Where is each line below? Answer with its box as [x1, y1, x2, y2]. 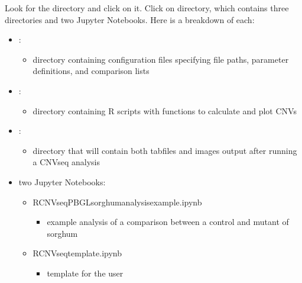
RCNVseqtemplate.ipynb [33, 247, 122, 259]
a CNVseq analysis [33, 156, 100, 168]
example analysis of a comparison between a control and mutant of [47, 216, 289, 228]
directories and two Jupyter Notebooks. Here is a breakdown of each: [5, 13, 255, 25]
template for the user [47, 266, 124, 279]
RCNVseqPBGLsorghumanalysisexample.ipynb [33, 195, 202, 208]
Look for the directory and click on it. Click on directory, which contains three [5, 2, 289, 14]
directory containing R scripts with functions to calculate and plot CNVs [33, 104, 297, 117]
